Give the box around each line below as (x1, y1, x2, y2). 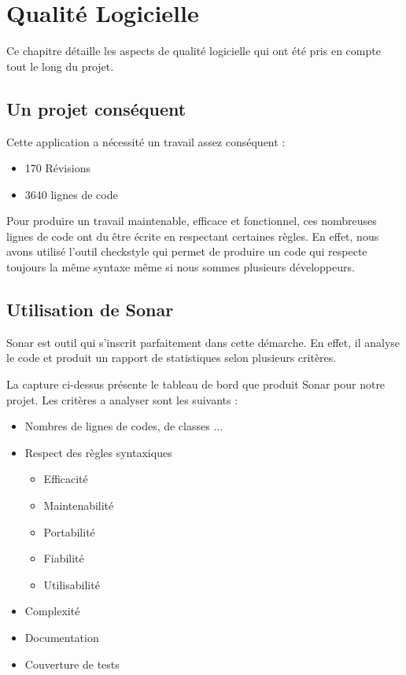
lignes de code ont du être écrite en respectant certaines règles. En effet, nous (6, 227, 379, 244)
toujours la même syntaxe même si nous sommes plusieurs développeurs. (6, 259, 355, 275)
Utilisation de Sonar (6, 297, 174, 322)
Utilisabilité (43, 576, 100, 592)
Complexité (24, 603, 80, 619)
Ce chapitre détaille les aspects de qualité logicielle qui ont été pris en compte (6, 42, 381, 59)
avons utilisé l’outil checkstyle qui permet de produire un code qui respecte (6, 243, 367, 260)
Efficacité (43, 470, 88, 487)
